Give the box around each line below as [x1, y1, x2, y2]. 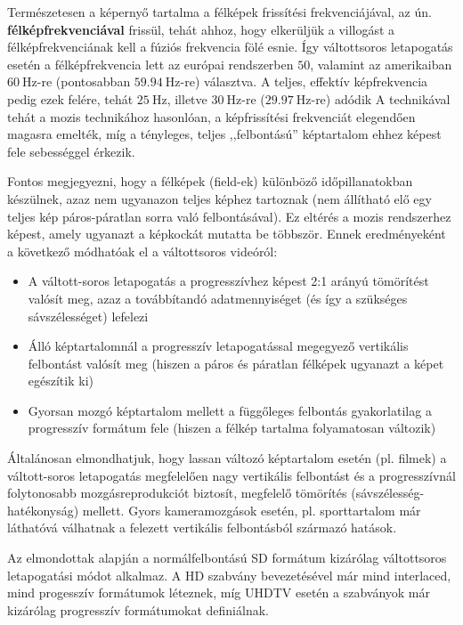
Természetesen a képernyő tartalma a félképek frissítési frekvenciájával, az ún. [7, 3, 432, 20]
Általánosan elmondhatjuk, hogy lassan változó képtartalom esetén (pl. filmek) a [7, 449, 447, 467]
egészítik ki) [28, 371, 93, 390]
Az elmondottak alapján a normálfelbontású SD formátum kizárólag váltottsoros [7, 548, 447, 567]
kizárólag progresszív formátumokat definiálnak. [7, 600, 269, 619]
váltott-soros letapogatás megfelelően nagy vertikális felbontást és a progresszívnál [7, 466, 456, 484]
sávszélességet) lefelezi [28, 306, 149, 325]
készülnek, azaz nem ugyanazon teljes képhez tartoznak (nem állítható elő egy [7, 189, 432, 207]
